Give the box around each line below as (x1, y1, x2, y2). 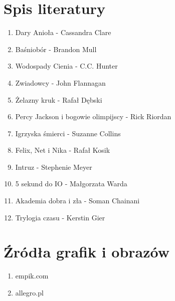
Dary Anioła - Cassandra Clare (15, 27, 111, 38)
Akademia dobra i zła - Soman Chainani (15, 195, 140, 206)
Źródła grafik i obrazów (4, 241, 170, 262)
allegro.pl (15, 287, 44, 297)
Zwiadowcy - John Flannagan (15, 77, 106, 88)
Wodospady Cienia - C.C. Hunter (15, 61, 118, 71)
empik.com (15, 270, 49, 281)
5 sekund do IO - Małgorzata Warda (15, 178, 127, 189)
